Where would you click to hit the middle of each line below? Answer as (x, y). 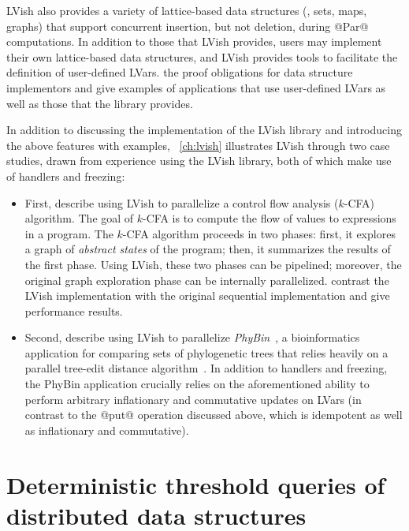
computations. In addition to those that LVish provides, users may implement (194, 41)
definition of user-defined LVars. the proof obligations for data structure (180, 72)
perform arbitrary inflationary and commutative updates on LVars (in (193, 399)
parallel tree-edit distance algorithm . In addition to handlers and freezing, (206, 368)
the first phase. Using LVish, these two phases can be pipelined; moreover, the (213, 264)
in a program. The (69, 233)
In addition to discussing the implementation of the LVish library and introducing (204, 130)
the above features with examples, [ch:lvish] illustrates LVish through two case (198, 145)
